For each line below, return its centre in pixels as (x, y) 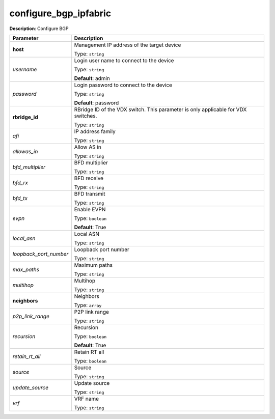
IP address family (95, 131)
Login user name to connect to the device (124, 60)
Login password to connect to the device (123, 85)
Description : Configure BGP (39, 29)
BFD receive (89, 178)
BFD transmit (90, 193)
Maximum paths (93, 265)
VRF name (87, 399)
